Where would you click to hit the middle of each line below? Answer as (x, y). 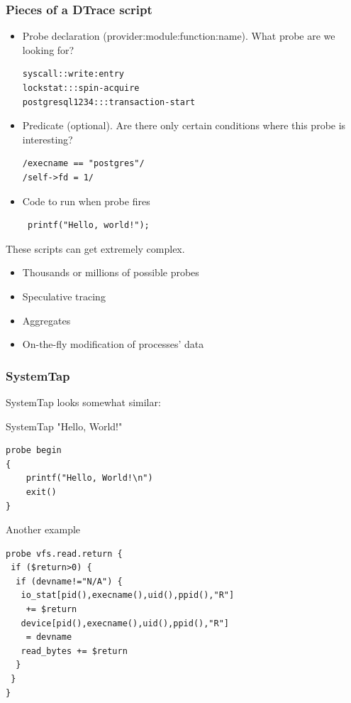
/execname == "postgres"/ (83, 164)
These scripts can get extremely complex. (95, 248)
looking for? (48, 49)
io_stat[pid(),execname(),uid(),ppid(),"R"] (128, 595)
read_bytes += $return (74, 651)
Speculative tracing (64, 296)
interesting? (48, 139)
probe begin (34, 451)
